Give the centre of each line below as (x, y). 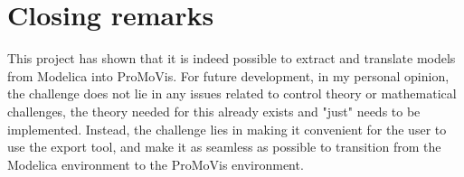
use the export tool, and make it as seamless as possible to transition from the (224, 147)
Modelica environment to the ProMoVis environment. (156, 164)
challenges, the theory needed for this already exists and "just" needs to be (214, 111)
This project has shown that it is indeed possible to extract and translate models (232, 58)
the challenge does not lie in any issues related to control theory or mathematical (232, 93)
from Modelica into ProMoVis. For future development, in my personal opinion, (228, 75)
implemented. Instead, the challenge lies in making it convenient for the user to (227, 129)
